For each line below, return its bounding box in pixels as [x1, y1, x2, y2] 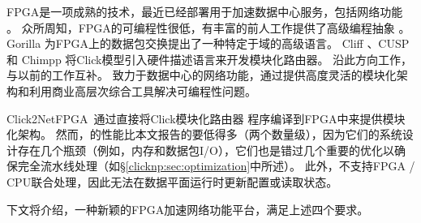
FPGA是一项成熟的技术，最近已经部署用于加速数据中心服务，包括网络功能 [6, 3, 403, 19]
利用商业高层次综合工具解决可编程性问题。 [28, 82, 256, 99]
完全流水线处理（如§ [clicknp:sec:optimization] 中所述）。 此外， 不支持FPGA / [17, 157, 415, 174]
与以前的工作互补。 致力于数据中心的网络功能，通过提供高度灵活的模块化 [6, 66, 397, 84]
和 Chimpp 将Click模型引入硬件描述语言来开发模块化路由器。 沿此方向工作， [6, 50, 413, 67]
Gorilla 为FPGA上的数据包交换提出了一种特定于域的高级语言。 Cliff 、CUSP [6, 35, 410, 52]
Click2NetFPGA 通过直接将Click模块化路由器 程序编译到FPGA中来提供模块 [6, 109, 406, 127]
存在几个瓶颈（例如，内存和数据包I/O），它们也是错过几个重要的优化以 [17, 141, 394, 158]
